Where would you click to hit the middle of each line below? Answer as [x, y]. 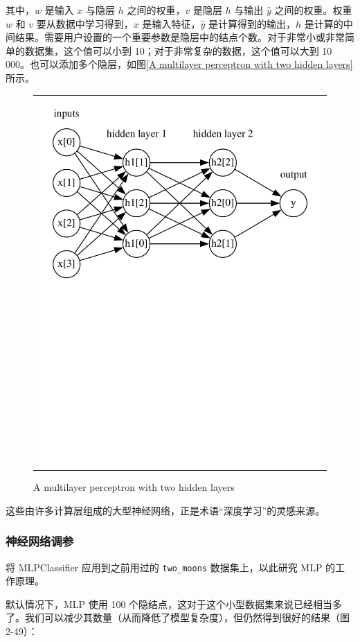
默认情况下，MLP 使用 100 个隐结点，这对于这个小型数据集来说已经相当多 [174, 604]
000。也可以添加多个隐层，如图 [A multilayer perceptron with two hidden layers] [179, 64]
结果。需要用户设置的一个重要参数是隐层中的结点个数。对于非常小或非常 [180, 37]
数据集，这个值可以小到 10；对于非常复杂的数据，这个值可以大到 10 [178, 50]
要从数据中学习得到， [85, 23]
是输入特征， [171, 23]
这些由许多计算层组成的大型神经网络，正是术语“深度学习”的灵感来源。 [165, 510]
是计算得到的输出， [252, 23]
